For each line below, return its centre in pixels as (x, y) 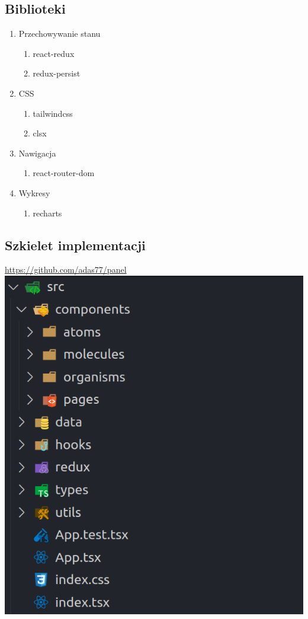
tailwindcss (53, 113)
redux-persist (57, 73)
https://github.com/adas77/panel (66, 269)
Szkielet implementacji (75, 245)
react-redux (54, 53)
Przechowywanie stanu (60, 33)
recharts (47, 213)
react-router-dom (64, 173)
